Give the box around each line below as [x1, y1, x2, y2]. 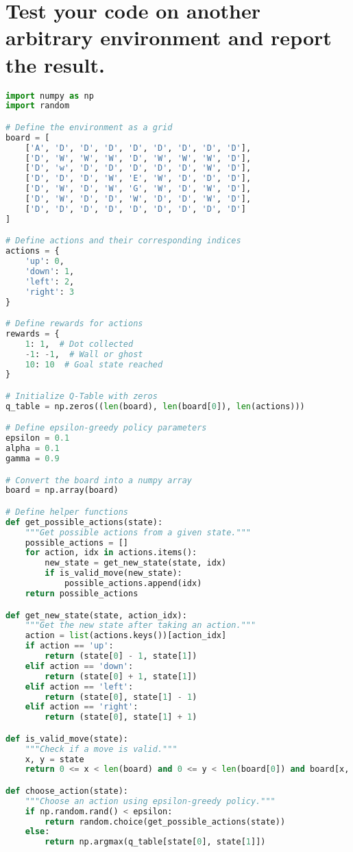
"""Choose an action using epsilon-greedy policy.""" [25, 796, 276, 806]
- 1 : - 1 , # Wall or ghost [25, 349, 143, 359]
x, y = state [25, 754, 84, 764]
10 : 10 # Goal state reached [25, 359, 163, 369]
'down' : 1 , [25, 266, 75, 276]
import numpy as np [5, 90, 94, 101]
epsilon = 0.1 [5, 433, 70, 443]
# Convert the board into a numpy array [5, 475, 193, 485]
